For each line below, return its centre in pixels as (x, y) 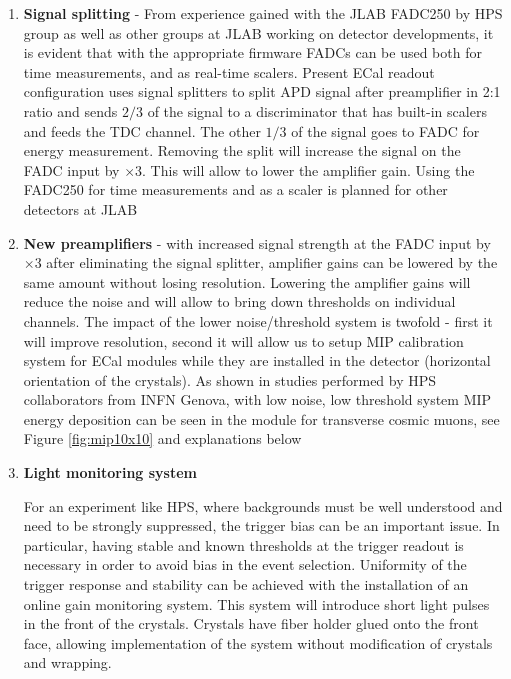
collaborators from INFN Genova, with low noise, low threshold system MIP (257, 399)
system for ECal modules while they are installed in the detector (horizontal (257, 360)
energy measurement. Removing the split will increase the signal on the (242, 150)
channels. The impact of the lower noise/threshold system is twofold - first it (258, 320)
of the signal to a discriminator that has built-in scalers (317, 110)
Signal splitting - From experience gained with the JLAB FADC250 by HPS (263, 13)
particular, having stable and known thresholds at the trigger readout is (243, 544)
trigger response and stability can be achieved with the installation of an (246, 584)
